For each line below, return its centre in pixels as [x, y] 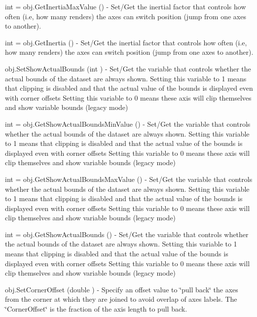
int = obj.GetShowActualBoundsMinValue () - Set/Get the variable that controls [128, 123]
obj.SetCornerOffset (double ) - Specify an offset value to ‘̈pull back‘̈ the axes [122, 289]
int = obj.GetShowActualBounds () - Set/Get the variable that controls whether [127, 234]
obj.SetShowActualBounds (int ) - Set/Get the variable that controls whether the [128, 68]
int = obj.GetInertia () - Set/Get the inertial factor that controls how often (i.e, [126, 42]
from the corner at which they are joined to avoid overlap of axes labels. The [121, 299]
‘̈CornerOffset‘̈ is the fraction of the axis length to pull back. [96, 309]
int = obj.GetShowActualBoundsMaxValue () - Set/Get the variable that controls [129, 179]
